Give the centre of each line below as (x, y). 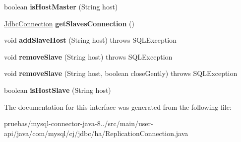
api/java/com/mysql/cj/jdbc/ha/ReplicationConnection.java (96, 133)
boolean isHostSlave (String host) (58, 90)
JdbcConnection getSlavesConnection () (69, 23)
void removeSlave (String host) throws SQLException (88, 56)
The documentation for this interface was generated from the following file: (118, 106)
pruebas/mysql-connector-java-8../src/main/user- (79, 123)
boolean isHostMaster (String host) (61, 6)
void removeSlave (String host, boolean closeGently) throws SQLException (121, 73)
